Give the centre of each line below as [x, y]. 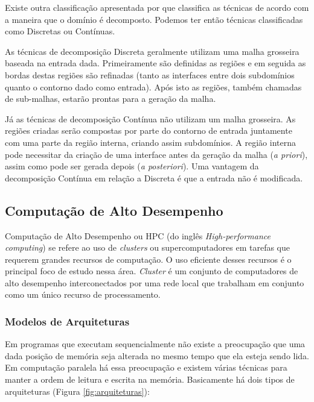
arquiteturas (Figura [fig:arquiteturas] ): [77, 391]
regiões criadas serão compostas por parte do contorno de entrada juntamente [149, 130]
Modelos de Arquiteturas [67, 321]
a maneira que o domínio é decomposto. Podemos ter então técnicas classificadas [154, 19]
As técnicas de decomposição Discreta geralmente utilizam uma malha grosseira [152, 51]
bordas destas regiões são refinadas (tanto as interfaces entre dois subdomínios [150, 74]
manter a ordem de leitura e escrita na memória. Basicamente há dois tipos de [150, 379]
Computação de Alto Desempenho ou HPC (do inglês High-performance [138, 235]
